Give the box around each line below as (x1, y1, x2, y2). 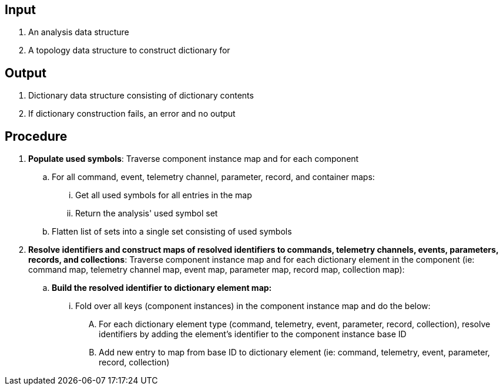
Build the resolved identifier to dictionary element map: (52, 283, 272, 293)
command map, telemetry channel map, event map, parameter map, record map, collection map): (28, 264, 405, 275)
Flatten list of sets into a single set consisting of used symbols (52, 226, 292, 237)
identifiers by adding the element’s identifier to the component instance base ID (99, 329, 407, 340)
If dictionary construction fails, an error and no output (28, 108, 236, 119)
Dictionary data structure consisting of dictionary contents (28, 90, 254, 101)
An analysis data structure (28, 27, 129, 38)
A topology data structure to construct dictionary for (28, 45, 230, 56)
